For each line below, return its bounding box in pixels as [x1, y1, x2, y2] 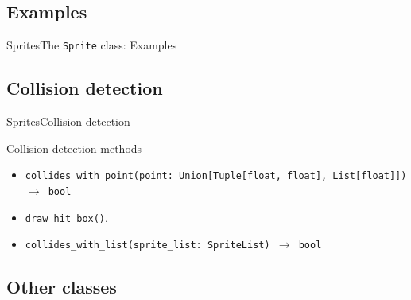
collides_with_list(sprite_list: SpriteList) [25, 240, 270, 251]
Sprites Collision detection [6, 113, 130, 130]
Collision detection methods [6, 139, 142, 156]
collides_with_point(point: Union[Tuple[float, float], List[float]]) [25, 170, 407, 182]
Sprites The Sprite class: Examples [6, 37, 177, 53]
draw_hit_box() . [25, 208, 108, 225]
